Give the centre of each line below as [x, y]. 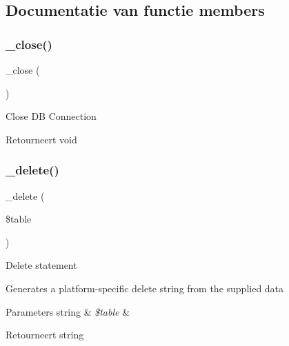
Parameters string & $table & [68, 311]
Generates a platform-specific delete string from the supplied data [145, 288]
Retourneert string [45, 335]
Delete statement [41, 265]
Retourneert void [41, 139]
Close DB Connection [51, 116]
